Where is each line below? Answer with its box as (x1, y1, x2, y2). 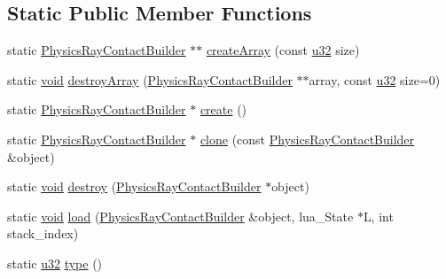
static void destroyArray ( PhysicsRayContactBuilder (7, 70, 293, 89)
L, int (363, 206, 394, 225)
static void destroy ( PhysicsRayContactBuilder (7, 177, 262, 196)
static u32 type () (7, 253, 103, 272)
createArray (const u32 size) (206, 41, 360, 59)
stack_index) (7, 224, 79, 243)
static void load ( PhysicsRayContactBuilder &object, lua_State (7, 206, 354, 225)
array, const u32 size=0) (309, 70, 441, 89)
